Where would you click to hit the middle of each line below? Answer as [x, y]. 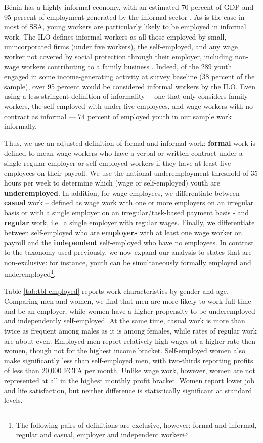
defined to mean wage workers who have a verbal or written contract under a [123, 153]
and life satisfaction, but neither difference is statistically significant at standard [128, 390]
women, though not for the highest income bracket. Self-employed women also [125, 350]
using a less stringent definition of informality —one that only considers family [126, 96]
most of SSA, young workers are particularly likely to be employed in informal [125, 27]
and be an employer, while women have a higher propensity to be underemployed [130, 310]
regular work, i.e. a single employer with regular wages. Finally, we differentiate [129, 222]
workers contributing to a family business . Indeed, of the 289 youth [127, 66]
